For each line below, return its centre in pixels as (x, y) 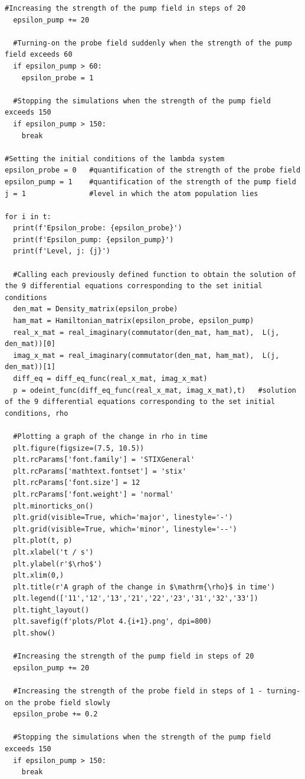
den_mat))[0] (30, 344)
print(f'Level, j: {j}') (62, 251)
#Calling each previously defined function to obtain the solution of (155, 274)
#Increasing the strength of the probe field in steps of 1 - (138, 691)
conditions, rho (37, 413)
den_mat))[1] (30, 367)
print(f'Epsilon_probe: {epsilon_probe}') (98, 228)
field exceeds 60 (39, 55)
